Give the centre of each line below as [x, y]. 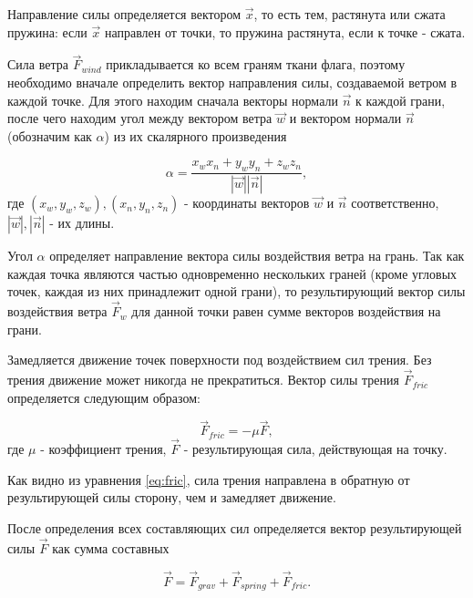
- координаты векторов [247, 203]
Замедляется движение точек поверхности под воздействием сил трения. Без [220, 360]
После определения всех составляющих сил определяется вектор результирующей [235, 527]
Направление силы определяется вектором [124, 14]
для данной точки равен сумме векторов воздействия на [286, 311]
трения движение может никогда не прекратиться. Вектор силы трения [203, 380]
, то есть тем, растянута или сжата [350, 14]
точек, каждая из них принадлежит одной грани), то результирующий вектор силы [236, 291]
